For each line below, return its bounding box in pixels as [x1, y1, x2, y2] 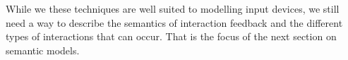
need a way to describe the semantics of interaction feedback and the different [6, 15, 343, 30]
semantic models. [6, 42, 80, 57]
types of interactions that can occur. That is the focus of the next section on [6, 29, 337, 44]
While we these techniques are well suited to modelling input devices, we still [6, 1, 340, 16]
